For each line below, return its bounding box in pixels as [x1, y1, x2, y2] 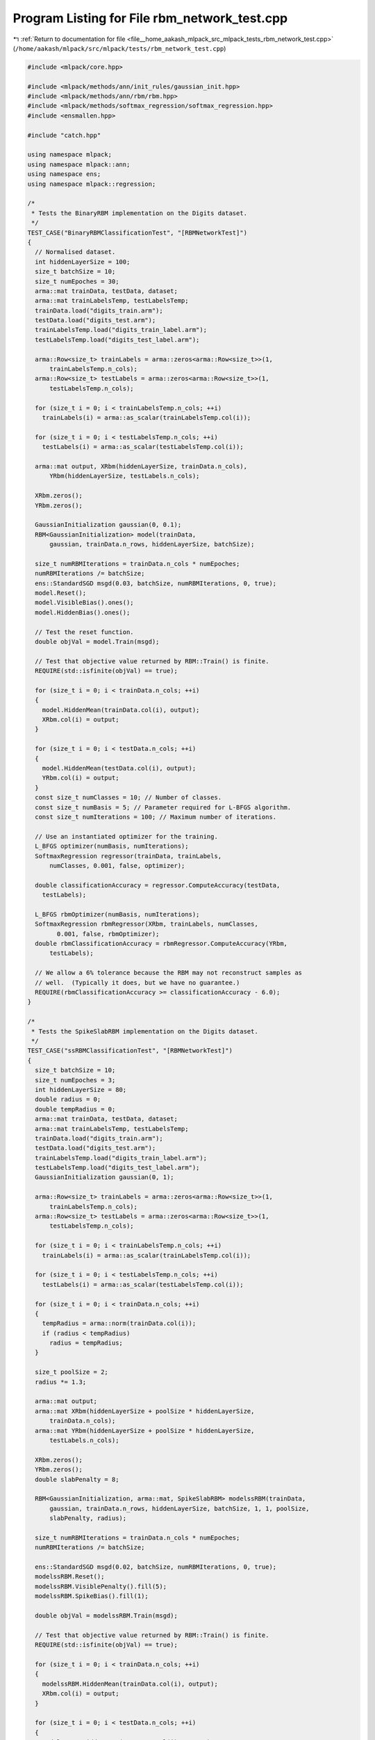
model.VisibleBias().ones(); [35, 599, 135, 607]
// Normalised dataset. [35, 248, 116, 256]
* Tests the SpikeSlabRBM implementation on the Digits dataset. [31, 1027, 258, 1035]
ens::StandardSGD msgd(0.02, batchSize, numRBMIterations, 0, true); [35, 1563, 277, 1571]
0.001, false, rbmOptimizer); [56, 930, 160, 938]
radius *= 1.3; [35, 1378, 87, 1386]
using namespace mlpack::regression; [27, 180, 156, 188]
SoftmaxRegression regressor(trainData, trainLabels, [35, 852, 222, 860]
